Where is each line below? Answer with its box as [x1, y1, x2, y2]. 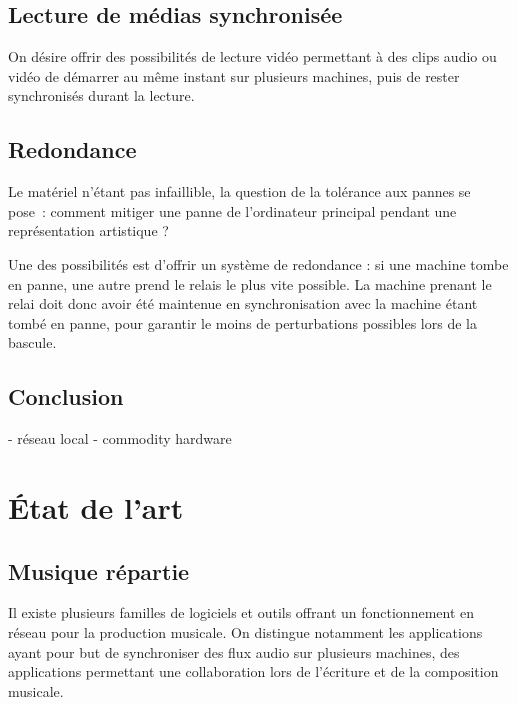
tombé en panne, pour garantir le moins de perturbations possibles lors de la [8, 312, 477, 333]
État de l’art [8, 486, 184, 527]
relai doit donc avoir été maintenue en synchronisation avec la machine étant [8, 293, 478, 314]
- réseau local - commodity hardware [8, 428, 232, 449]
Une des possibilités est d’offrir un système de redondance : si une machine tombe [8, 253, 509, 274]
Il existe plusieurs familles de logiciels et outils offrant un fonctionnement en [8, 602, 475, 623]
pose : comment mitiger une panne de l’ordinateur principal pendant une [8, 200, 457, 221]
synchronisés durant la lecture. [8, 85, 195, 106]
